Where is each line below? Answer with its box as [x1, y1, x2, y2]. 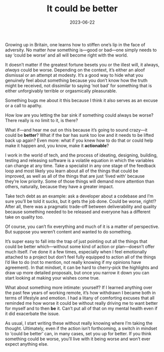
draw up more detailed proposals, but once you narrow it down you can [5, 269, 149, 276]
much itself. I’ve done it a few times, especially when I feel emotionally [5, 249, 147, 255]
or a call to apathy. [5, 102, 43, 108]
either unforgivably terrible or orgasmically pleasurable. [5, 88, 117, 94]
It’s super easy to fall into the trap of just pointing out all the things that [5, 238, 148, 244]
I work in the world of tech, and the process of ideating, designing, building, [5, 152, 158, 158]
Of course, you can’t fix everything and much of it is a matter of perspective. [5, 224, 160, 229]
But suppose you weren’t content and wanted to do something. [5, 228, 132, 234]
